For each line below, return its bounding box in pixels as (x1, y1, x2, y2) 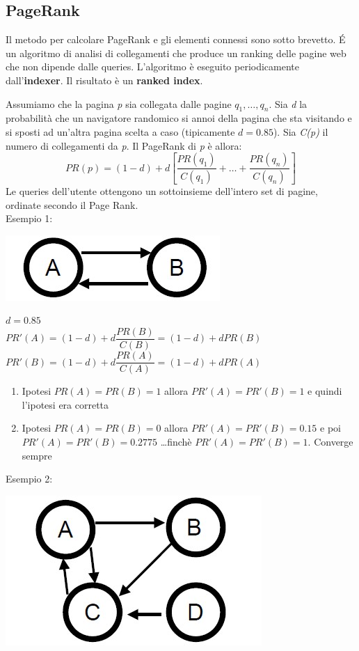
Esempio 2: (6, 471, 53, 486)
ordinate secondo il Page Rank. (6, 197, 138, 212)
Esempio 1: (6, 211, 53, 226)
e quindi (308, 384, 342, 398)
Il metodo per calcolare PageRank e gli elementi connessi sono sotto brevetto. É (6, 32, 346, 47)
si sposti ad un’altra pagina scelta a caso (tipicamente (6, 124, 235, 139)
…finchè (160, 434, 192, 448)
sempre (22, 448, 52, 462)
